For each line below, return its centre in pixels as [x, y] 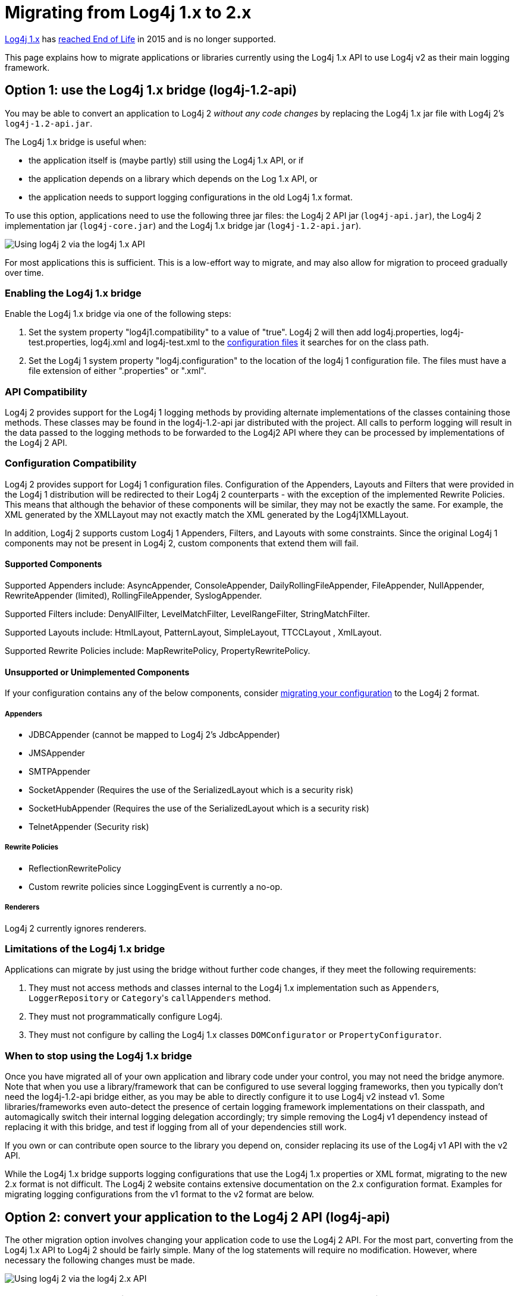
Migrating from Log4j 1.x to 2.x [128, 12]
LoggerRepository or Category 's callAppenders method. [150, 998]
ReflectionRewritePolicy [75, 868]
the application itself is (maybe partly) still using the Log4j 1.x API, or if [166, 160]
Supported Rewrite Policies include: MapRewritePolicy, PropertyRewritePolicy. [158, 651]
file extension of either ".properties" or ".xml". [117, 371]
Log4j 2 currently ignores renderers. [76, 928]
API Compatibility [46, 391]
